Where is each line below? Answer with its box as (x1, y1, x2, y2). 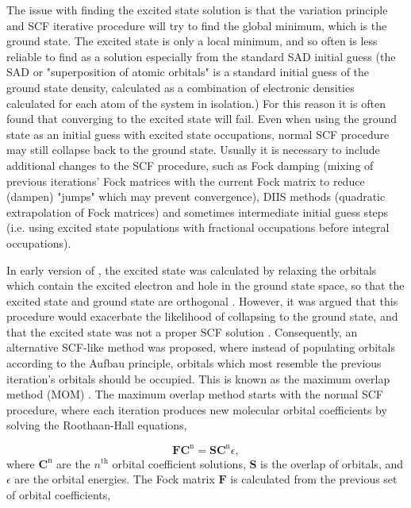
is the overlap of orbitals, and (260, 455, 404, 471)
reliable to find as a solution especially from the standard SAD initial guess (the (6, 48, 396, 64)
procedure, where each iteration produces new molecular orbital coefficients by (6, 401, 387, 418)
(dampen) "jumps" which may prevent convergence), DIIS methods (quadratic (6, 188, 386, 205)
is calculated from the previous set (230, 471, 398, 487)
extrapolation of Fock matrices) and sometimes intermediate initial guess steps (6, 203, 389, 220)
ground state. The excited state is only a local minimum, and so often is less (6, 33, 378, 49)
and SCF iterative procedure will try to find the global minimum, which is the (6, 17, 387, 33)
